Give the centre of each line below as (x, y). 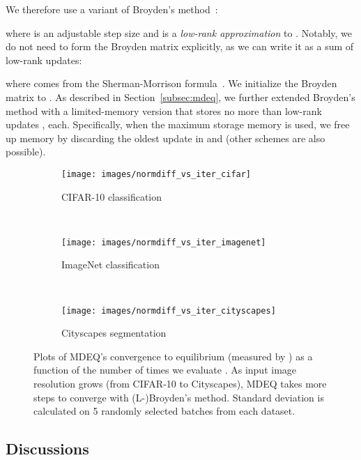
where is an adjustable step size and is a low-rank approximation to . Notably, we (179, 32)
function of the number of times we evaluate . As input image (165, 370)
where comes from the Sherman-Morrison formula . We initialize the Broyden (171, 83)
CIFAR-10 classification (112, 196)
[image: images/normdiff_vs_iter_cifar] (156, 174)
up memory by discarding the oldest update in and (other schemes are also (166, 138)
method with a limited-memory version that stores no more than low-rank (164, 110)
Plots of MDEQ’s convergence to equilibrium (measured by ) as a (173, 356)
